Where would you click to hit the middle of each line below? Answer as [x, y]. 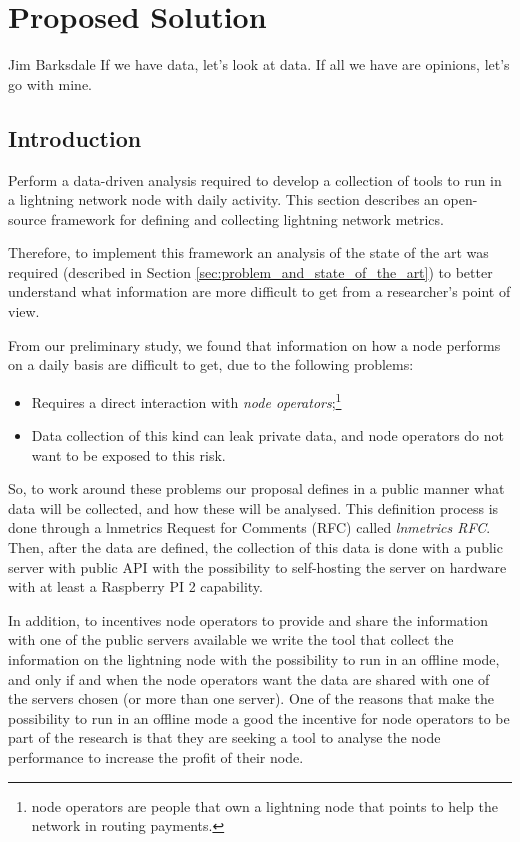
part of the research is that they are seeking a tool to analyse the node [224, 737]
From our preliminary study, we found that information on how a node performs [254, 344]
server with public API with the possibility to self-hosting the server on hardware [257, 566]
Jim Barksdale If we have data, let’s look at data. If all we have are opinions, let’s [259, 64]
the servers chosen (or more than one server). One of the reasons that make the [251, 698]
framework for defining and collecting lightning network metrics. [247, 218]
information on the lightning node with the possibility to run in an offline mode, [254, 659]
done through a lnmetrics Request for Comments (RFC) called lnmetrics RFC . [249, 527]
